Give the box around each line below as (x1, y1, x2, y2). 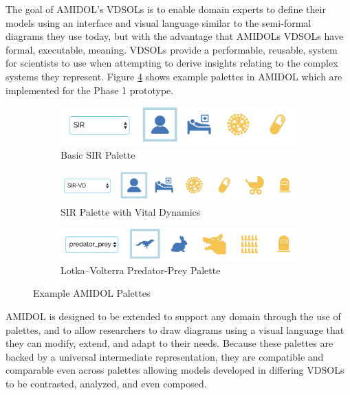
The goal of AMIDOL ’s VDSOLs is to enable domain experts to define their (6, 2, 326, 16)
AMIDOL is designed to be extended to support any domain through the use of (6, 308, 341, 323)
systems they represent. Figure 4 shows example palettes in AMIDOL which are (6, 69, 342, 83)
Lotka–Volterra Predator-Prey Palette (61, 262, 221, 277)
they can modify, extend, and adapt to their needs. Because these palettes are (6, 336, 333, 350)
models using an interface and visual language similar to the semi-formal (6, 15, 311, 30)
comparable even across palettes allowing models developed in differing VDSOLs (6, 363, 344, 377)
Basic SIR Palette (61, 148, 135, 161)
